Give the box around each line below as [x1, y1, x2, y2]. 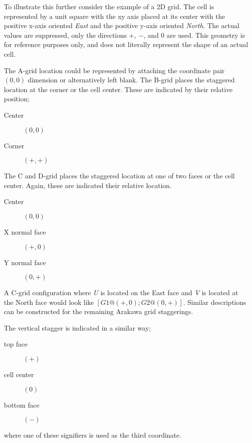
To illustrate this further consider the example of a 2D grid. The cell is [4, 1, 214, 11]
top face [4, 339, 28, 349]
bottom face [4, 399, 40, 410]
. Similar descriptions [183, 297, 246, 307]
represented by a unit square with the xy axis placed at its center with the [4, 11, 225, 21]
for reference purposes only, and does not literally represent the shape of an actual [4, 39, 248, 49]
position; [4, 94, 30, 104]
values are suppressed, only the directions [4, 30, 127, 40]
